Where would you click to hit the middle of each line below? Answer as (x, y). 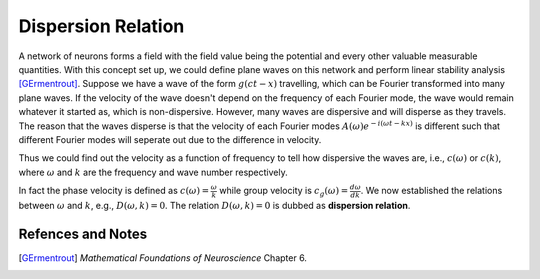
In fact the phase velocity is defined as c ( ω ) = (114, 191)
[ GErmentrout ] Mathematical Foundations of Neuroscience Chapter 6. (162, 257)
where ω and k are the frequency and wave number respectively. (153, 172)
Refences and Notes (83, 233)
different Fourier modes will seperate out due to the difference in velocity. (170, 139)
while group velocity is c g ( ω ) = (284, 192)
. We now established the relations (431, 191)
